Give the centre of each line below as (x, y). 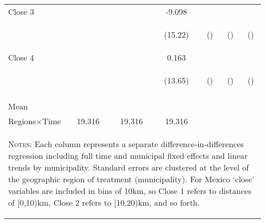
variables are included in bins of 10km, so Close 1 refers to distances (130, 191)
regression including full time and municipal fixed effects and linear (128, 156)
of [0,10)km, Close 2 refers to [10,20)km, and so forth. (104, 202)
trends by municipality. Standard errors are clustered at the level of (129, 167)
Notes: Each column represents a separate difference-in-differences (126, 144)
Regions (22, 121)
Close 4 (21, 57)
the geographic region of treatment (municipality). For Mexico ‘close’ (131, 179)
